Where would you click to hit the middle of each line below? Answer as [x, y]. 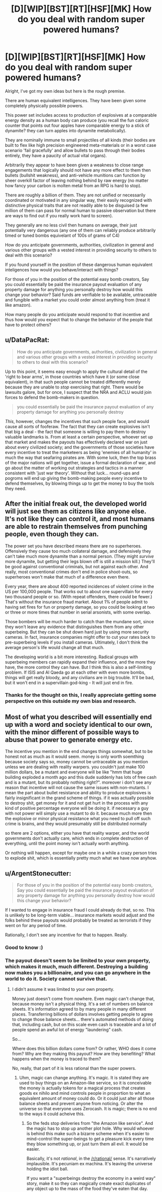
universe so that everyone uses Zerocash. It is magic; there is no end [88, 1109]
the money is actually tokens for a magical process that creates [82, 1088]
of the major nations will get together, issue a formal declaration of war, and [80, 462]
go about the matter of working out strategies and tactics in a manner [74, 468]
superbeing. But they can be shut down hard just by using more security [77, 632]
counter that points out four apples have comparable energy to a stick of [77, 125]
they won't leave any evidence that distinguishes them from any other [74, 627]
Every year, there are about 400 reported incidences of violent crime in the [80, 586]
